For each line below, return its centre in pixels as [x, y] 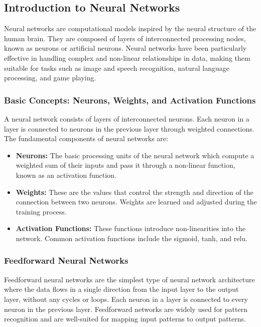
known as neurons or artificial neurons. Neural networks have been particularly [125, 48]
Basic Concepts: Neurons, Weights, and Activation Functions [130, 100]
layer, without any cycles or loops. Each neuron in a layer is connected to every [126, 299]
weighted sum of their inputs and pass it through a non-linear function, [125, 165]
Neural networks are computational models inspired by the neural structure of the [130, 28]
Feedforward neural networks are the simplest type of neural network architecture [129, 279]
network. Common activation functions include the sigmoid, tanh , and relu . [132, 238]
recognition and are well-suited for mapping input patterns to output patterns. [125, 319]
